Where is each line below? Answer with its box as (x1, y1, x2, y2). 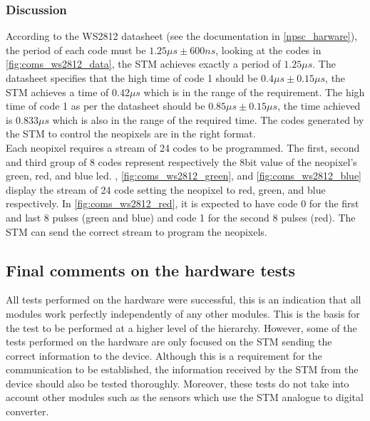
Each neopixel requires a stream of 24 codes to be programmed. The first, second (6, 140, 360, 155)
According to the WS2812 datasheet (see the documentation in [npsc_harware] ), (6, 28, 358, 43)
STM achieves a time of (6, 84, 109, 99)
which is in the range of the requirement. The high (143, 84, 365, 99)
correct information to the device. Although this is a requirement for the (6, 348, 322, 363)
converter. (6, 404, 49, 419)
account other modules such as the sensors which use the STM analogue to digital (6, 390, 364, 405)
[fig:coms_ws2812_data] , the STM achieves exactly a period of (6, 56, 281, 71)
